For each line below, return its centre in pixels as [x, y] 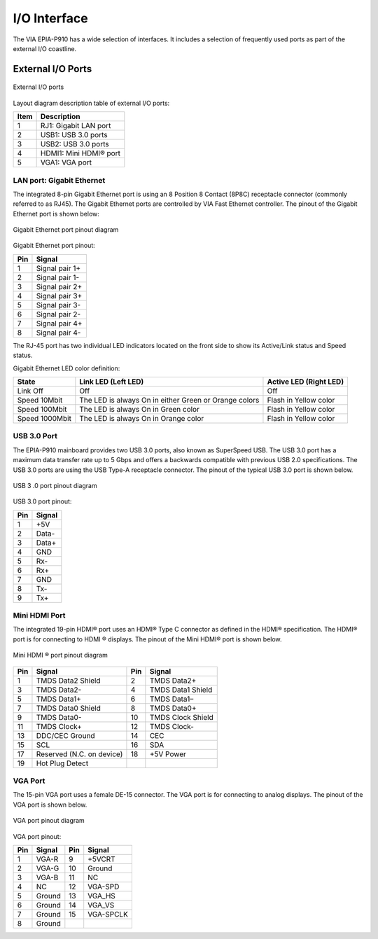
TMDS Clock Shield [181, 717]
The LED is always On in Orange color [142, 418]
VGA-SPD [104, 886]
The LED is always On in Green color [139, 409]
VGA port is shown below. [50, 805]
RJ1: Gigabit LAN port [76, 126]
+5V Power [168, 754]
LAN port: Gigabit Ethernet [59, 180]
